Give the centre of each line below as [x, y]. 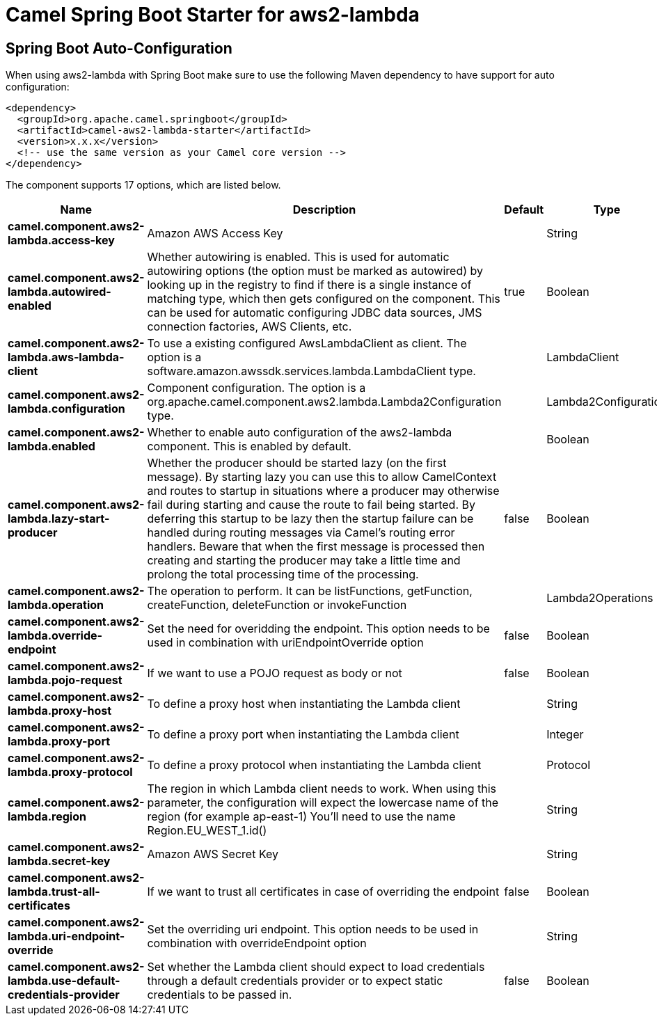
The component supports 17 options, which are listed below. [143, 185]
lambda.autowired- [60, 292]
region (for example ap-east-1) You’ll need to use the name [301, 817]
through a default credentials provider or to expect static [295, 981]
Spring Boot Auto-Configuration [119, 48]
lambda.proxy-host [60, 711]
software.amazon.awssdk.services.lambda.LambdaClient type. [311, 371]
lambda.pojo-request [65, 680]
